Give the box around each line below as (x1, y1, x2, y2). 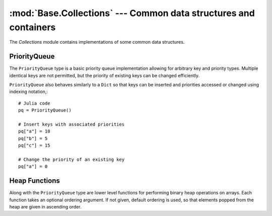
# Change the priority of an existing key (18, 156, 125, 162)
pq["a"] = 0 (18, 164, 48, 169)
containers (9, 22, 56, 33)
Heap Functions (9, 176, 60, 185)
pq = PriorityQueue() (18, 107, 72, 113)
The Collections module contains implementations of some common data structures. (9, 39, 185, 45)
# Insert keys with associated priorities (18, 121, 125, 127)
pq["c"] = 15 (18, 143, 50, 148)
